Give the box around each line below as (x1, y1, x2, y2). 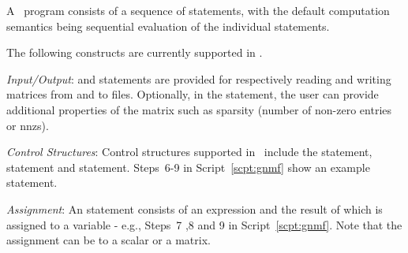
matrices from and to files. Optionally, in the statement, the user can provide (6, 86, 379, 102)
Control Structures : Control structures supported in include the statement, (6, 143, 372, 160)
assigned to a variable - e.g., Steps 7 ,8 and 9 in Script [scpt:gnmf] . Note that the (6, 216, 402, 233)
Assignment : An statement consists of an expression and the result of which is (6, 200, 383, 217)
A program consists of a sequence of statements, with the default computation (6, 2, 390, 18)
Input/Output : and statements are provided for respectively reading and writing (6, 70, 391, 87)
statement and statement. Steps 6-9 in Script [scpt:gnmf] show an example (6, 158, 370, 175)
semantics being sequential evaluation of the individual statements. (6, 17, 330, 34)
